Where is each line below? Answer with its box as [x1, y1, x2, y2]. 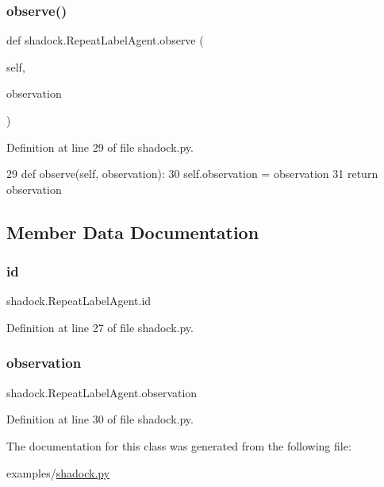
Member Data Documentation [6, 219, 259, 244]
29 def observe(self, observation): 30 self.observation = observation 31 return [6, 165, 378, 182]
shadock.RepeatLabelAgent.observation [6, 384, 198, 400]
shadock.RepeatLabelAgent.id [6, 292, 152, 309]
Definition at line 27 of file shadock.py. [6, 319, 194, 335]
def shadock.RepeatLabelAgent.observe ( [6, 32, 204, 48]
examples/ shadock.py [6, 464, 110, 481]
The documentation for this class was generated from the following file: [6, 437, 351, 454]
